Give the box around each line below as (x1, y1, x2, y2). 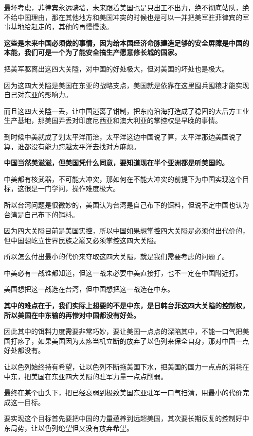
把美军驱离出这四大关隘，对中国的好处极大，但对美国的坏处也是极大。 (4, 63, 229, 73)
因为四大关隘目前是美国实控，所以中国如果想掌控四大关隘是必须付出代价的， (4, 226, 249, 236)
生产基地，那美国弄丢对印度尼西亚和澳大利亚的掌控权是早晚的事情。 (4, 115, 222, 125)
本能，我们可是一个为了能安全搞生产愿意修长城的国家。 (4, 47, 181, 57)
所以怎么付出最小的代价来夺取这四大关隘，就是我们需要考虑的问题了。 (4, 251, 229, 262)
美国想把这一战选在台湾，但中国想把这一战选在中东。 (4, 284, 174, 294)
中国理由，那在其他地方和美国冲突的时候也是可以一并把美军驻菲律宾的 (17, 12, 242, 22)
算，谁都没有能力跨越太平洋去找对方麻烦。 (4, 141, 140, 151)
